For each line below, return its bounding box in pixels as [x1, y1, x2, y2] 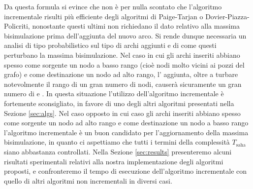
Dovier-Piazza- [205, 11, 250, 21]
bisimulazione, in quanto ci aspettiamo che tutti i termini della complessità [4, 137, 230, 147]
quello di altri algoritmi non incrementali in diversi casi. [4, 175, 172, 186]
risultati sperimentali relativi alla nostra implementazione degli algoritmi [4, 156, 223, 166]
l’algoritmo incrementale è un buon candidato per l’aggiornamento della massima [4, 127, 249, 137]
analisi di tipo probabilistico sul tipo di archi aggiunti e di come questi [4, 40, 217, 50]
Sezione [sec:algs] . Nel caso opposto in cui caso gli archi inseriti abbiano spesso [4, 108, 241, 118]
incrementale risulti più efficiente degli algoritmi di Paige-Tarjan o [4, 11, 203, 21]
